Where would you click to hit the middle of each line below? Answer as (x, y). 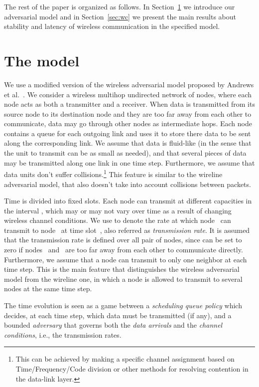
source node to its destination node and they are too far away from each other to (128, 113)
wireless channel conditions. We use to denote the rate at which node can (118, 220)
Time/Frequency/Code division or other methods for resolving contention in (132, 369)
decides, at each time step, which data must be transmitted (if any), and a (118, 315)
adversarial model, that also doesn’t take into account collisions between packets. (128, 184)
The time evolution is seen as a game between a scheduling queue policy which (123, 305)
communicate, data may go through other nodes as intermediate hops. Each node (128, 123)
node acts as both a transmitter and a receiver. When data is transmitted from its (129, 104)
